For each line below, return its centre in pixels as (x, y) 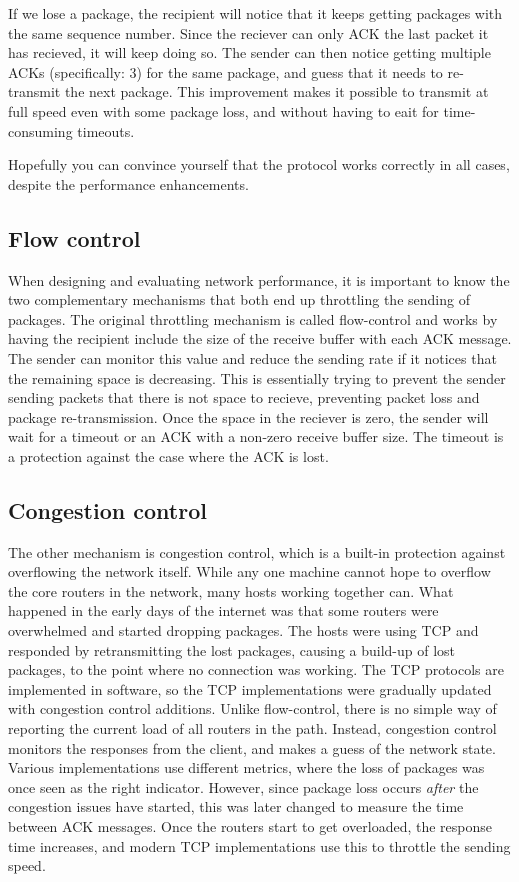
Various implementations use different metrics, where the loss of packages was (246, 767)
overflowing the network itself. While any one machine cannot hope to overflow (249, 571)
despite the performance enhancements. (128, 183)
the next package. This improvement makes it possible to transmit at (276, 91)
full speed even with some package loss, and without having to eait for (223, 110)
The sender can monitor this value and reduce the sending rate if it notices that (252, 357)
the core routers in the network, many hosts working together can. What (231, 590)
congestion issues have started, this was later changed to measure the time (236, 806)
